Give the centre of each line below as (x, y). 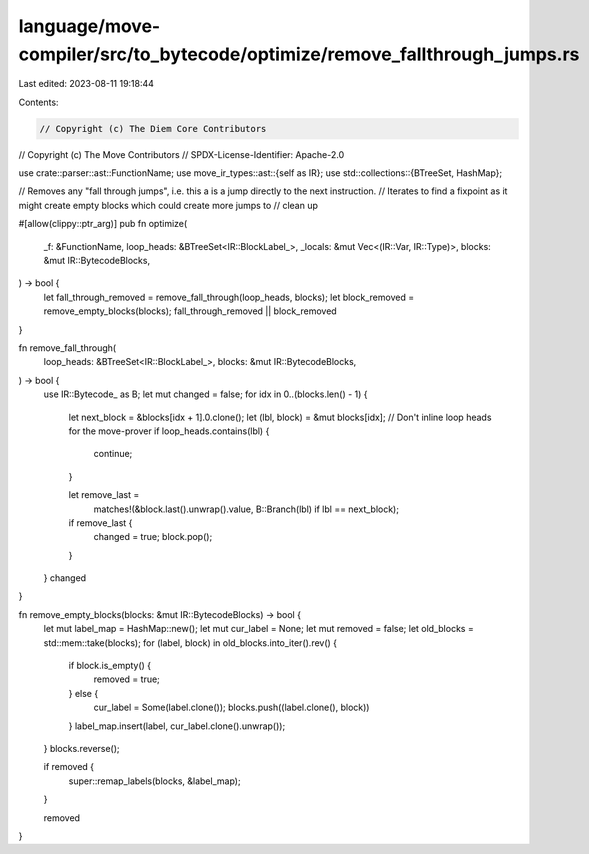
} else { (83, 693)
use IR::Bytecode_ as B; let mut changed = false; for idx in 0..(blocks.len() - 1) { (206, 394)
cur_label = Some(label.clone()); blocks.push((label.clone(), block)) (231, 707)
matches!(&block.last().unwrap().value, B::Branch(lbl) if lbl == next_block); (246, 509)
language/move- (89, 26)
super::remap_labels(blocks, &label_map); (154, 781)
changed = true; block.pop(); (153, 537)
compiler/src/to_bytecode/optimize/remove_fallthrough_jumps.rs (299, 54)
